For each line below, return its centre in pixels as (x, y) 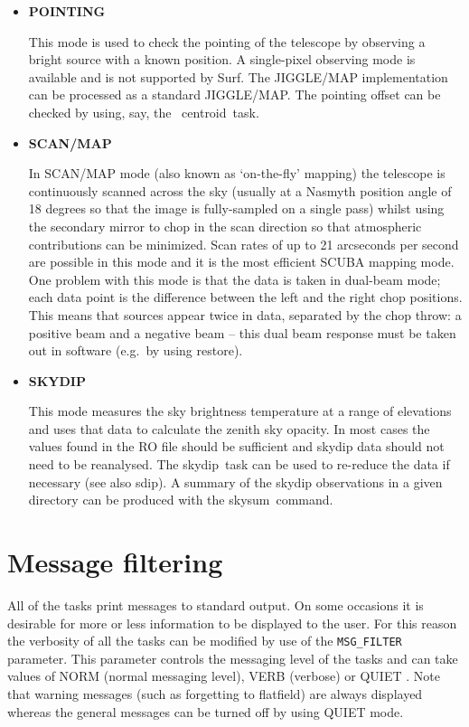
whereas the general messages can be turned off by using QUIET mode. (206, 711)
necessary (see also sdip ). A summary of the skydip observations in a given (235, 482)
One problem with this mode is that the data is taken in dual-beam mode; (234, 279)
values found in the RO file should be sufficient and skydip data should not (236, 446)
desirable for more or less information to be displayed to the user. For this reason (232, 623)
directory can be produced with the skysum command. (181, 500)
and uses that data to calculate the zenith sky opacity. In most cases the (229, 428)
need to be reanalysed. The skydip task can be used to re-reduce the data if (239, 464)
